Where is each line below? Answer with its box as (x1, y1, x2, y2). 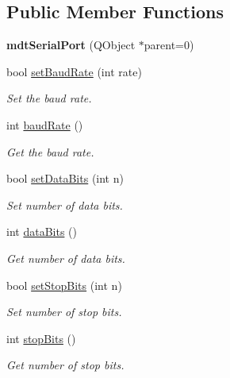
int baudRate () (6, 116, 83, 133)
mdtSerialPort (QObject (6, 37, 136, 53)
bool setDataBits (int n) (6, 170, 124, 187)
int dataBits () (6, 223, 77, 240)
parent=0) (144, 37, 194, 53)
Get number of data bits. (6, 249, 125, 266)
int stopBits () (6, 330, 76, 346)
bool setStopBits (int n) (6, 276, 122, 293)
